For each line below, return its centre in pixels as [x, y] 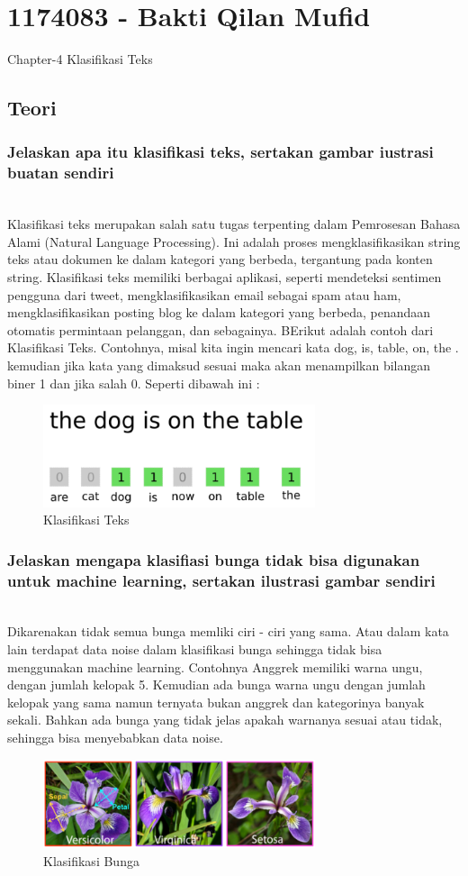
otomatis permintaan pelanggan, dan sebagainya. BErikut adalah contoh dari [220, 329]
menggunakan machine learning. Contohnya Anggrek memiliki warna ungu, [215, 666]
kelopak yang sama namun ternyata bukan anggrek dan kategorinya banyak [216, 702]
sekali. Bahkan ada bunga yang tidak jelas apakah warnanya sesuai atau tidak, [225, 720]
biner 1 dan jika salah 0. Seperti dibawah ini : [134, 383]
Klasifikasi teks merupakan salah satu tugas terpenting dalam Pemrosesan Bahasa [234, 224]
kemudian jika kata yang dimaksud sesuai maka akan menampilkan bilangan [219, 365]
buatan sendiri [61, 173]
